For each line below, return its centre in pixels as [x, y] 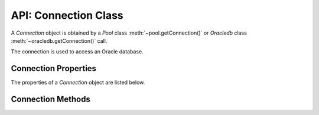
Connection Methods [51, 99]
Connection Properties [54, 68]
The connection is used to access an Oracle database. [77, 52]
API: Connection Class [67, 15]
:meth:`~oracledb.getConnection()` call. [59, 40]
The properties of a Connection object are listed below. [78, 83]
